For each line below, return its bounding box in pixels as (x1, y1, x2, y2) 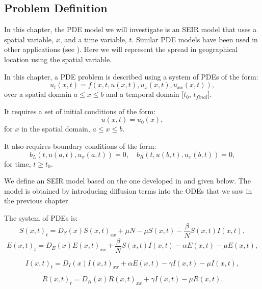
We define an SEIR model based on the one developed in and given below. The (4, 175, 251, 186)
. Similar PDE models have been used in (132, 34, 258, 44)
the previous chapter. (4, 195, 70, 206)
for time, (4, 158, 31, 169)
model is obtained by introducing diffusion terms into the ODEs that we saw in (4, 185, 252, 196)
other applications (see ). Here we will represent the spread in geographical (4, 44, 238, 55)
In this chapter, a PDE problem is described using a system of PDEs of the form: (4, 71, 258, 82)
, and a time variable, (60, 34, 127, 44)
